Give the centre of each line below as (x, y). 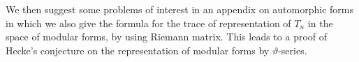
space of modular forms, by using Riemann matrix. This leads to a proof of (167, 37)
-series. (293, 50)
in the (320, 23)
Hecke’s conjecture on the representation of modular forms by (138, 50)
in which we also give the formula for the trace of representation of (148, 23)
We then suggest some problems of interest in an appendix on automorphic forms (180, 9)
